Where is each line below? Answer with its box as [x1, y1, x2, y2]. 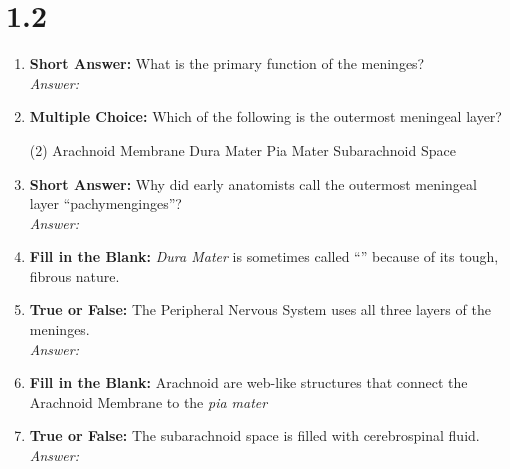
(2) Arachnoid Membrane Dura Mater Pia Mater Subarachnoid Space [29, 139, 456, 160]
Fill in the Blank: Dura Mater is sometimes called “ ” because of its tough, [29, 246, 499, 267]
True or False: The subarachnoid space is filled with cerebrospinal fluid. [29, 425, 480, 446]
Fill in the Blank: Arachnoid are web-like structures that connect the [29, 372, 468, 393]
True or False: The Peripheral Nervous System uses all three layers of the [29, 299, 491, 320]
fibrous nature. [29, 265, 120, 286]
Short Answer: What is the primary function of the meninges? [29, 53, 425, 74]
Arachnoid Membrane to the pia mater [29, 391, 268, 412]
